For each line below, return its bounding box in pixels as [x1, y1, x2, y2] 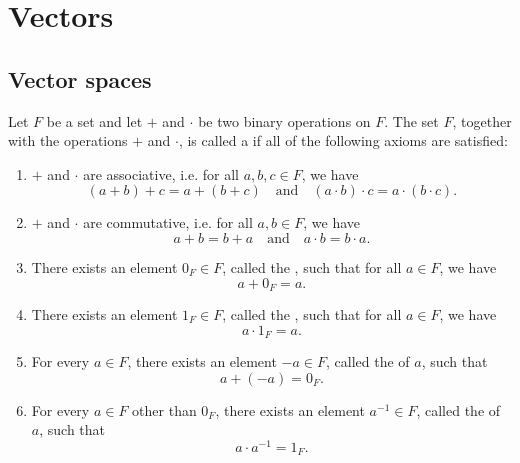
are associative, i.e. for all [83, 163, 239, 184]
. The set [384, 110, 439, 131]
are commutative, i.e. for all [83, 212, 253, 233]
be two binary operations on [198, 110, 371, 131]
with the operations [8, 130, 128, 151]
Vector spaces [8, 63, 152, 94]
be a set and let [46, 110, 143, 131]
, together [452, 110, 512, 131]
